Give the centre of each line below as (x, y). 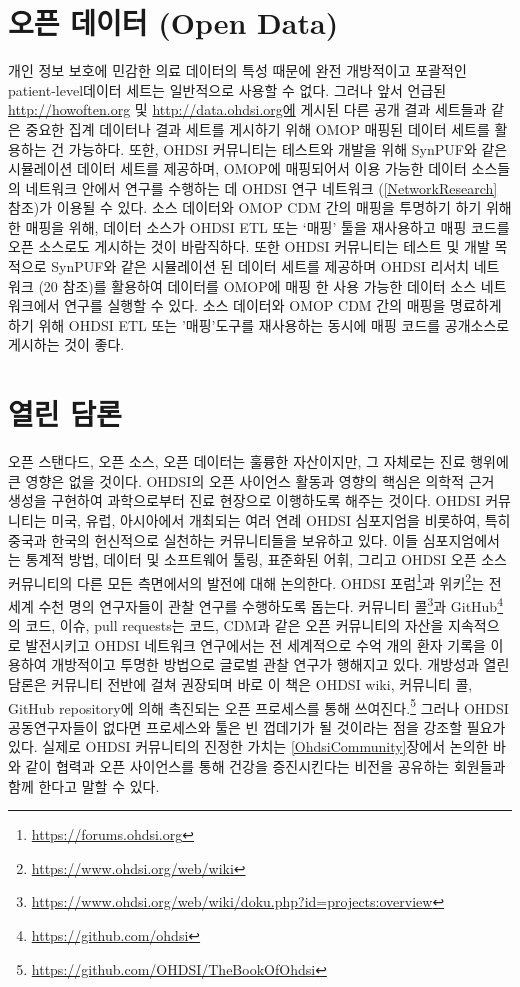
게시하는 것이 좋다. (66, 344)
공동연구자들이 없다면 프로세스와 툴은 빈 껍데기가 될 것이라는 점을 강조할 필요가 (257, 726)
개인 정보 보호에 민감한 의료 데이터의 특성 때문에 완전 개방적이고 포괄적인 (237, 70)
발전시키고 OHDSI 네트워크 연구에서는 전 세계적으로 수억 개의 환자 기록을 (255, 644)
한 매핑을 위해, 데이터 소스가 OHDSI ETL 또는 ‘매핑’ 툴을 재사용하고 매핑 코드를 (259, 226)
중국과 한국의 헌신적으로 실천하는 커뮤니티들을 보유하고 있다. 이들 (213, 539)
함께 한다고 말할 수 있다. (84, 785)
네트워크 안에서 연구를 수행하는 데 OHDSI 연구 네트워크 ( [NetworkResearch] (261, 187)
